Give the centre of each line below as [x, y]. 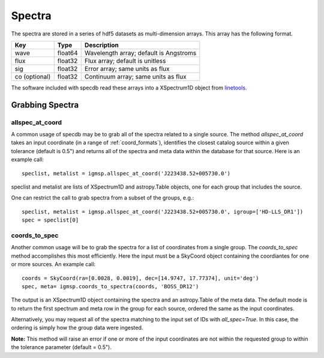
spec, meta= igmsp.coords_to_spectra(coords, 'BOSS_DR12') [110, 286]
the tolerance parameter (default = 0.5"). [61, 347]
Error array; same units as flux [127, 68]
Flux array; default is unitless [125, 61]
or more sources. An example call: [53, 264]
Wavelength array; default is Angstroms [140, 53]
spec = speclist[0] [50, 220]
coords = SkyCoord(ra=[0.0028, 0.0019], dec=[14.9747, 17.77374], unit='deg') [140, 278]
